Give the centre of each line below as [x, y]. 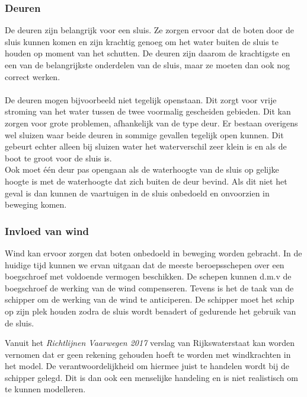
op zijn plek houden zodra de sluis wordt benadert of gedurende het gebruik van [151, 311]
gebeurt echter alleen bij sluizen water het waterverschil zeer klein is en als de [146, 146]
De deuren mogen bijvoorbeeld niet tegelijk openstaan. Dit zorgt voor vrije [141, 99]
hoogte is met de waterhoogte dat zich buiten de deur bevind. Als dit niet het [146, 181]
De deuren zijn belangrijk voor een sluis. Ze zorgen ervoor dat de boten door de [149, 30]
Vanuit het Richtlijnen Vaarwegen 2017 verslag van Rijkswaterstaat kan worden [150, 343]
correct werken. [33, 76]
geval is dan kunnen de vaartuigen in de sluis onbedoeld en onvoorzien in [137, 193]
